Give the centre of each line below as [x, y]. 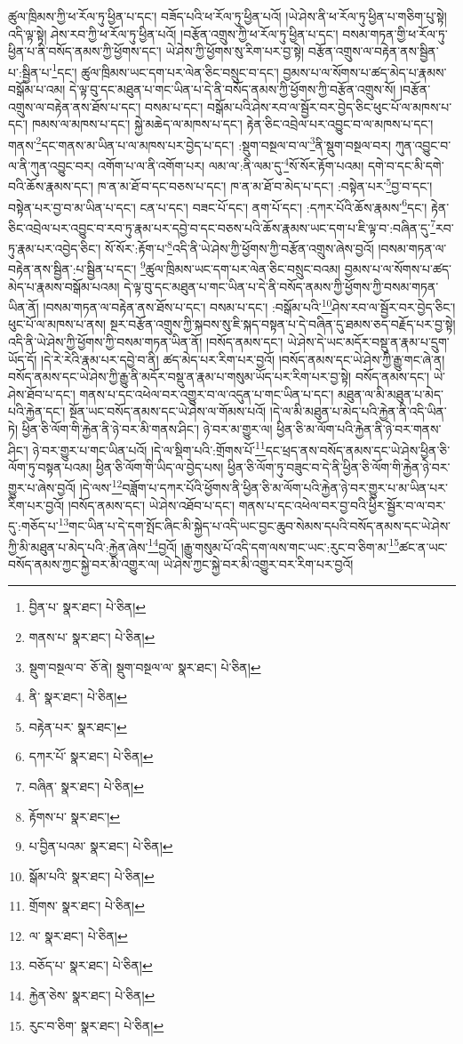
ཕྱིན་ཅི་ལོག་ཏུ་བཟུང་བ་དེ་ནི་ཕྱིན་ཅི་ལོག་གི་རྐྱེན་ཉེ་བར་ [339, 466]
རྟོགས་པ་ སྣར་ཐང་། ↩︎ [74, 816]
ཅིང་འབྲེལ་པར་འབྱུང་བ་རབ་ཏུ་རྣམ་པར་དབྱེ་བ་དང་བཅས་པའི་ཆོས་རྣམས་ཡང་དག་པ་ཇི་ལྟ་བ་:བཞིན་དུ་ [220, 227]
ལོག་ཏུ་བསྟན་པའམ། [50, 466]
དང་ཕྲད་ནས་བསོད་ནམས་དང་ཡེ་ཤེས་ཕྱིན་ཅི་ [358, 450]
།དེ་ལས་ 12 [101, 486]
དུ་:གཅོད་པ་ [33, 525]
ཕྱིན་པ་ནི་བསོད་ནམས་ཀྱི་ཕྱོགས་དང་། [85, 51]
